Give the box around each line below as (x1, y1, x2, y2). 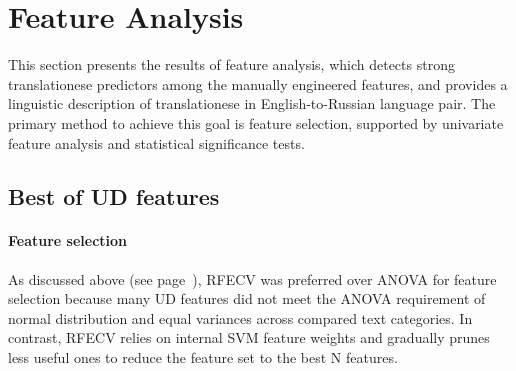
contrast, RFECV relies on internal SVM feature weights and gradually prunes (8, 327, 490, 348)
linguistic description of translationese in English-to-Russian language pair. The (8, 93, 496, 114)
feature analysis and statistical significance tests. (8, 132, 305, 153)
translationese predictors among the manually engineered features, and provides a (8, 73, 508, 94)
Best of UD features (8, 181, 220, 212)
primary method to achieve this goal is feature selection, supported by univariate (8, 112, 504, 133)
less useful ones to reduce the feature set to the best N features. (8, 347, 398, 368)
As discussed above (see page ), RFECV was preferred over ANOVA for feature (8, 268, 497, 289)
